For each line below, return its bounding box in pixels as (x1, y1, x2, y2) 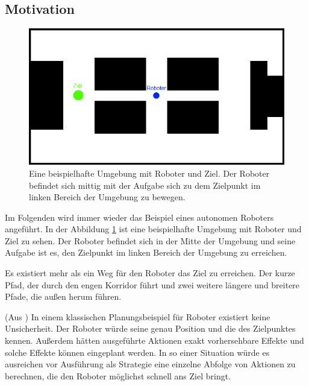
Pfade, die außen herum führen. (5, 290, 122, 303)
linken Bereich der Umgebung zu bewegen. (29, 191, 186, 203)
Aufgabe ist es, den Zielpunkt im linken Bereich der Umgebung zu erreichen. (5, 246, 287, 259)
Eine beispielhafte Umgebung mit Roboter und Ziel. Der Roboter (29, 166, 270, 179)
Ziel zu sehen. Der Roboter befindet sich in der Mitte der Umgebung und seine (5, 234, 296, 247)
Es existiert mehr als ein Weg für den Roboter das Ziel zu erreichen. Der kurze (5, 267, 295, 279)
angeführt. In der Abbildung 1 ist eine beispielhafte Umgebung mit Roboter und (5, 223, 302, 235)
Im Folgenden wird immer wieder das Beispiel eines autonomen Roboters (5, 210, 274, 223)
